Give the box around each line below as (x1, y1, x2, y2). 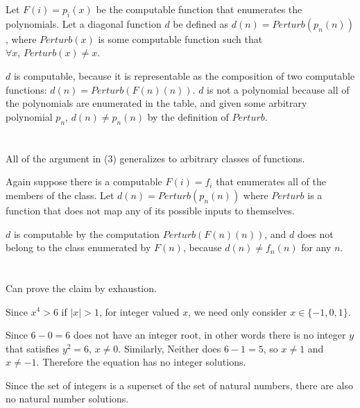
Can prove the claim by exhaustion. (6, 280, 157, 295)
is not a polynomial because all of (207, 82, 350, 96)
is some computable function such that (98, 31, 263, 46)
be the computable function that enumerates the (96, 2, 302, 16)
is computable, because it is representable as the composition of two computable (13, 68, 355, 83)
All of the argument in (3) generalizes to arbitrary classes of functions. (6, 151, 305, 165)
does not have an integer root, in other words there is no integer (74, 328, 346, 342)
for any (301, 240, 332, 255)
